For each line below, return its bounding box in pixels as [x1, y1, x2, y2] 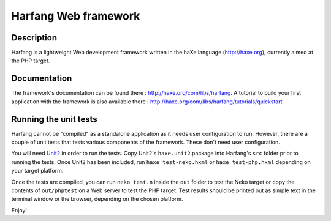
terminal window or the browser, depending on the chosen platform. [11, 195, 183, 203]
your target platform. [11, 167, 64, 174]
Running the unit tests [11, 114, 97, 124]
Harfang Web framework [11, 9, 140, 23]
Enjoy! [11, 206, 28, 214]
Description [11, 32, 58, 43]
